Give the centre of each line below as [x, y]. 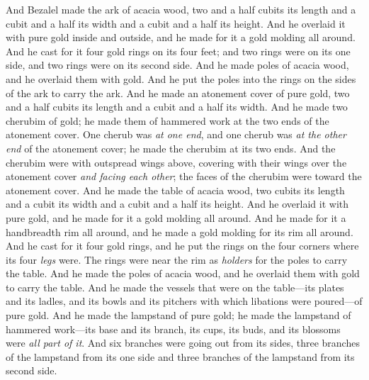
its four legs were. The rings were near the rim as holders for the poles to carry [177, 259]
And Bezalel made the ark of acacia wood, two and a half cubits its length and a [181, 9]
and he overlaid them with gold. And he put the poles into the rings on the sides [181, 78]
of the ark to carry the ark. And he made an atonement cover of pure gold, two [178, 93]
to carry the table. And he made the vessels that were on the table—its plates [175, 287]
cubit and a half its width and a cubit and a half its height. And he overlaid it [176, 23]
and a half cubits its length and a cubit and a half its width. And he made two [177, 107]
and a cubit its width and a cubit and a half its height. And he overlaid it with [177, 204]
